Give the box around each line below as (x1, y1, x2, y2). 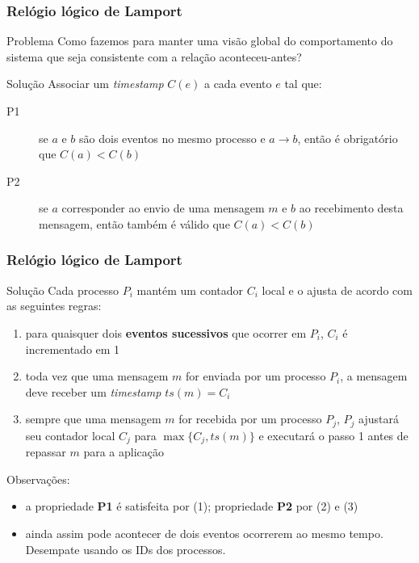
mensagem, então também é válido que (39, 215, 230, 232)
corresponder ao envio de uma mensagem (61, 200, 265, 216)
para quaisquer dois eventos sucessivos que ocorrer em (25, 324, 307, 341)
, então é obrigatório (297, 129, 398, 146)
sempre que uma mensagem (25, 410, 161, 427)
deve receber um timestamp (25, 383, 161, 400)
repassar (25, 443, 66, 460)
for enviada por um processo (186, 368, 326, 384)
